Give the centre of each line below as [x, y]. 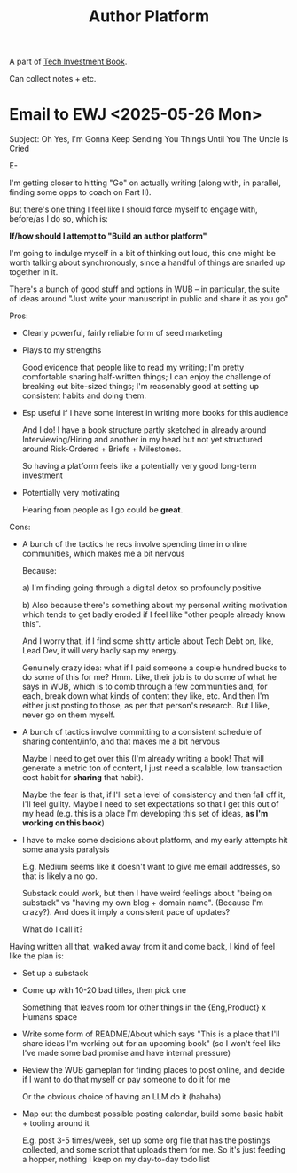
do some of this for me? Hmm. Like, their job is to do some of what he [149, 677]
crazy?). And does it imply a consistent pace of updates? [126, 912]
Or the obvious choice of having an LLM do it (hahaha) [121, 1097]
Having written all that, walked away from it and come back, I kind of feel [142, 947]
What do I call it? [52, 929]
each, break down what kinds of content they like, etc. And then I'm [145, 696]
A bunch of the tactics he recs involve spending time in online [135, 544]
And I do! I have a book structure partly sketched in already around [144, 430]
